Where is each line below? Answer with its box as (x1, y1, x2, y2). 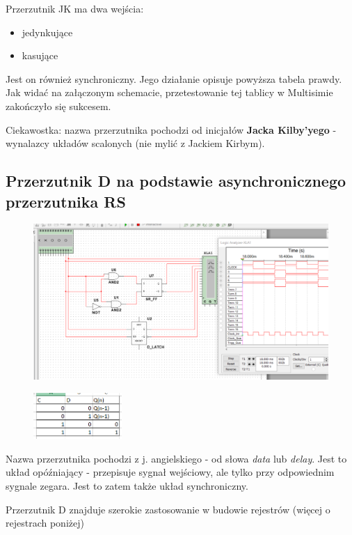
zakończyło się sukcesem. (6, 98, 111, 113)
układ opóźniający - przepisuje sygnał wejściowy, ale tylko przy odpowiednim (6, 465, 335, 479)
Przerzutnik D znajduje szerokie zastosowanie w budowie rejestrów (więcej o (6, 502, 330, 516)
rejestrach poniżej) (6, 515, 84, 530)
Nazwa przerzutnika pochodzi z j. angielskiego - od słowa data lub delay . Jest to (6, 451, 347, 465)
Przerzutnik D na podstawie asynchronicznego (6, 170, 346, 192)
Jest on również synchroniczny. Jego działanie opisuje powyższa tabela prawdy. (6, 71, 342, 86)
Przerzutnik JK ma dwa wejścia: (6, 1, 144, 15)
